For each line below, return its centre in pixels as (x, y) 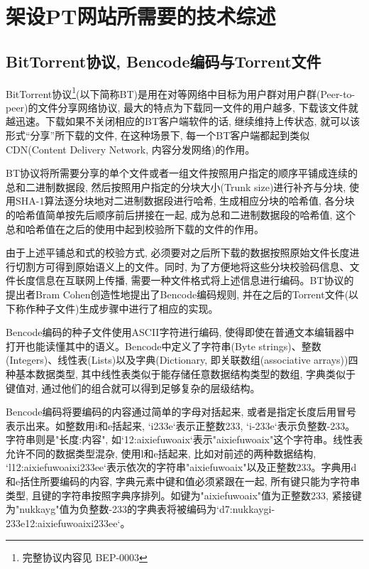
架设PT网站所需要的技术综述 (141, 16)
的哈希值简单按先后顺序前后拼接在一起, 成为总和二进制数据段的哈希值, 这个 (181, 214)
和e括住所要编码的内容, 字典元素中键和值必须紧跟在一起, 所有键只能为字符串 (183, 481)
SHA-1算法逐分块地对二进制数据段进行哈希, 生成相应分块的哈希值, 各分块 (185, 201)
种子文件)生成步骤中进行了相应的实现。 (127, 308)
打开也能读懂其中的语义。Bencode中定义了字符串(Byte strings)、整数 (164, 346)
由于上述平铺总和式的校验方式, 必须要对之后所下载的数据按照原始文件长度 (178, 253)
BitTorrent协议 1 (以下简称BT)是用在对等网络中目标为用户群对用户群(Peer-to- (181, 92)
